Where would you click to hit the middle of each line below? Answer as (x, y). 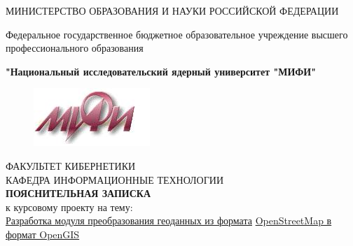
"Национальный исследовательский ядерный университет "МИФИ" (161, 71)
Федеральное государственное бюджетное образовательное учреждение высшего (177, 34)
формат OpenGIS (43, 234)
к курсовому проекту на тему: (69, 207)
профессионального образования (75, 48)
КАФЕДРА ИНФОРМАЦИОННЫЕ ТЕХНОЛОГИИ (115, 179)
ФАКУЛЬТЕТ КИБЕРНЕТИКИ (71, 165)
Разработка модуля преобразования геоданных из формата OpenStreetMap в (169, 220)
